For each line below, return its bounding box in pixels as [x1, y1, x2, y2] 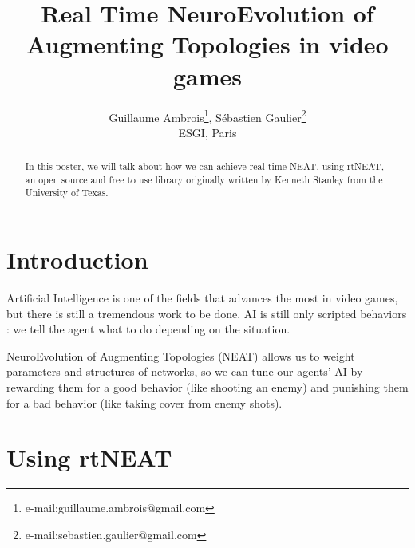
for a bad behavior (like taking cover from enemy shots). [6, 394, 283, 411]
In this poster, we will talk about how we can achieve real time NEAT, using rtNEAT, [25, 160, 384, 173]
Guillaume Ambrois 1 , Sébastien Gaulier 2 [109, 106, 306, 125]
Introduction [6, 243, 148, 276]
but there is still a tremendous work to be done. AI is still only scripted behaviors [6, 305, 407, 321]
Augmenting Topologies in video [26, 28, 389, 61]
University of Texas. [25, 186, 109, 199]
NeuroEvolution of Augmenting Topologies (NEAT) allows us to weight [6, 347, 355, 364]
